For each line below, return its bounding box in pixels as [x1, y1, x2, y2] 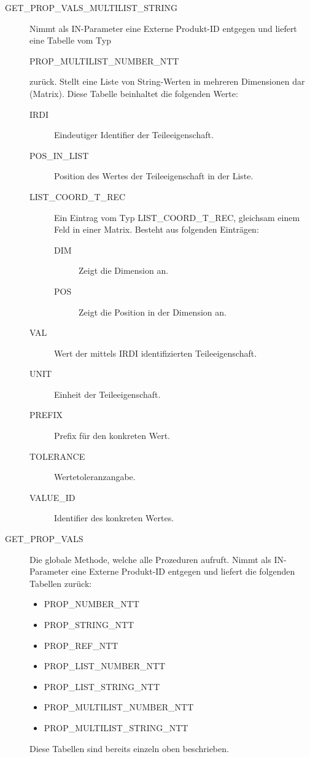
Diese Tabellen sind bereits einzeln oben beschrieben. [29, 742, 229, 755]
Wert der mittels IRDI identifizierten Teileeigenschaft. [54, 346, 257, 359]
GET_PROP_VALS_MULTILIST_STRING [5, 1, 178, 14]
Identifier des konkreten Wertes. [54, 511, 174, 524]
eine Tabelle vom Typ [29, 34, 111, 47]
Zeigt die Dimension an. [79, 264, 169, 277]
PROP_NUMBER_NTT [44, 597, 139, 610]
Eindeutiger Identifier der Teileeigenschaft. [54, 128, 214, 141]
